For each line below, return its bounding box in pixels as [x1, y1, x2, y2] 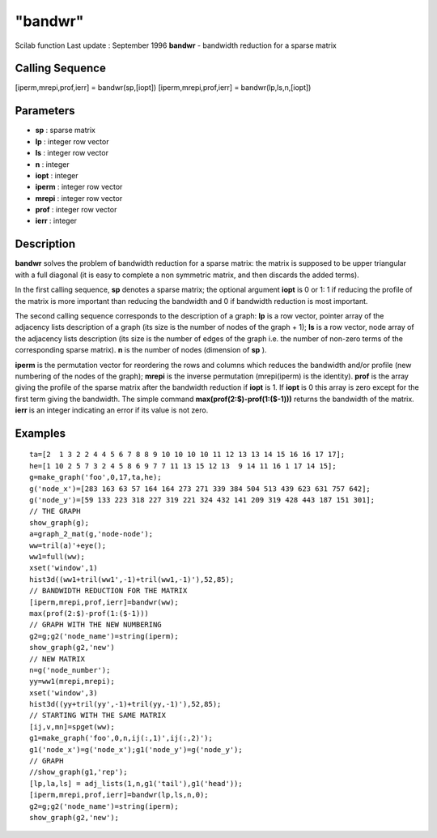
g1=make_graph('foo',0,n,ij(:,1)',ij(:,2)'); [29, 733, 214, 743]
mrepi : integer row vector [35, 193, 123, 203]
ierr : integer [35, 216, 77, 226]
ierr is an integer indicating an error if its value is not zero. [15, 405, 209, 415]
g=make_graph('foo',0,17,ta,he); [29, 472, 162, 482]
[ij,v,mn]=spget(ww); [29, 722, 115, 731]
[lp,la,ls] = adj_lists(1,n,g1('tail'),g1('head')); [29, 779, 243, 788]
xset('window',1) [29, 563, 98, 573]
